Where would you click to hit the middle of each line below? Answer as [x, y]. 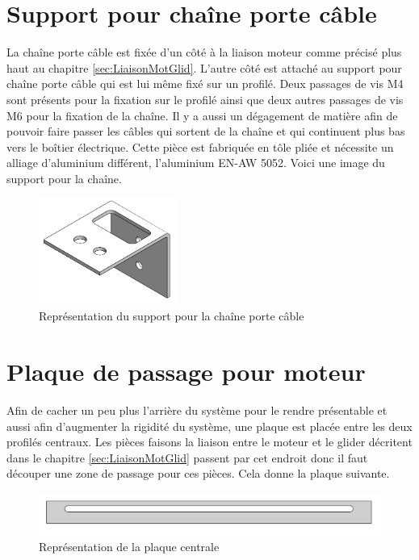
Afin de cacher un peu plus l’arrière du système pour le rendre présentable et [197, 410]
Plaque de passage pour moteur [186, 372]
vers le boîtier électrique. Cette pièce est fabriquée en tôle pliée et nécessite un [200, 146]
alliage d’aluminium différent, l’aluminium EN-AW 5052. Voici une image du [196, 163]
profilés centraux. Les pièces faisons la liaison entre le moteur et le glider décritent [209, 442]
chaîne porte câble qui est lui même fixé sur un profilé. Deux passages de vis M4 [205, 84]
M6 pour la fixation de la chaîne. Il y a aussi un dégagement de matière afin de [202, 115]
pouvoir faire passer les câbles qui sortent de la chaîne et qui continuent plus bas [206, 131]
